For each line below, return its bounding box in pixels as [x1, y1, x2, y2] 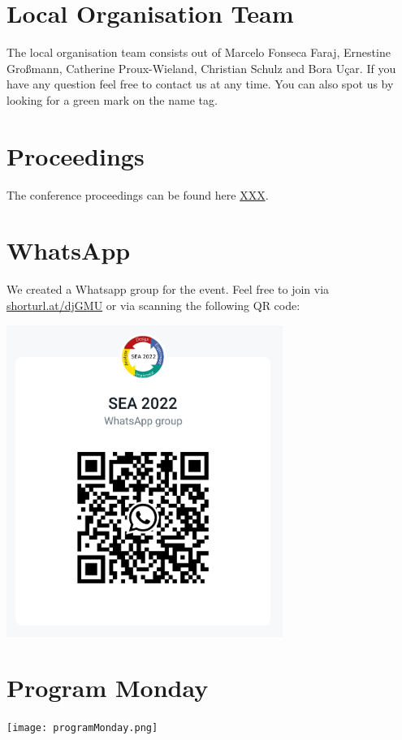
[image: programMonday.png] [6, 722, 158, 734]
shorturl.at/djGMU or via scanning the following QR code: [6, 296, 300, 313]
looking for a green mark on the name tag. [6, 91, 218, 108]
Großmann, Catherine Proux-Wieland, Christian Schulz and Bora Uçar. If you [6, 59, 396, 76]
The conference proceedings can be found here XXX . [6, 186, 269, 203]
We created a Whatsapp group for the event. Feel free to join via [6, 281, 330, 298]
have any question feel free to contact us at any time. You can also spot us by [6, 75, 394, 92]
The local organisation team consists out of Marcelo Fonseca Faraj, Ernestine [6, 44, 391, 61]
